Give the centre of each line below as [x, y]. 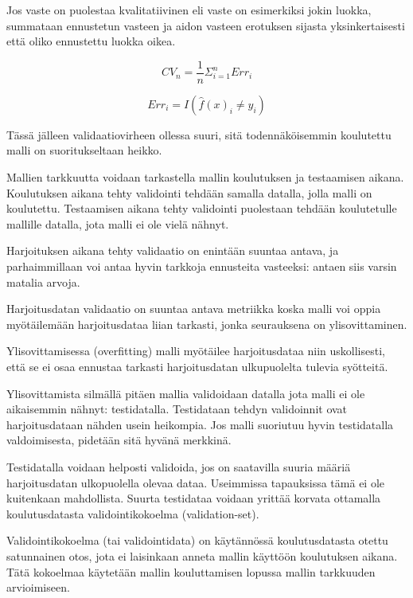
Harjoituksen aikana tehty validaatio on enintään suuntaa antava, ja [173, 250]
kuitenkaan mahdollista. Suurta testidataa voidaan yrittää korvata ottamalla [194, 498]
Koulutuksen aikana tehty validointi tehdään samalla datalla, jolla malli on [189, 192]
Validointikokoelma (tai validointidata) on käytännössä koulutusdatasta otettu [197, 540]
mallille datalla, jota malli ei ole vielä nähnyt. [118, 223]
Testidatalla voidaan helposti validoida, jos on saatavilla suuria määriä [179, 466]
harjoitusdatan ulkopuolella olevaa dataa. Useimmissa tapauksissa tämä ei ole [196, 482]
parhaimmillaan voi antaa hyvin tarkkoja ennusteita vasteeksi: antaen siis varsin [202, 266]
